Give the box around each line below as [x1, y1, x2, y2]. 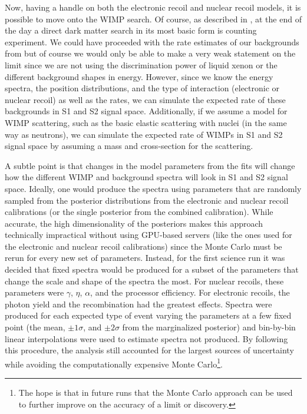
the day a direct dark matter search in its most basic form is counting [5, 24, 257, 37]
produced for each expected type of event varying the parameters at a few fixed [5, 309, 292, 322]
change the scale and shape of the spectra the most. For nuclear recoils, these [5, 274, 284, 287]
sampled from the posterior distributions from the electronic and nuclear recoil [5, 194, 289, 206]
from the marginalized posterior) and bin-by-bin [122, 321, 296, 333]
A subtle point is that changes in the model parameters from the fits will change [5, 159, 295, 171]
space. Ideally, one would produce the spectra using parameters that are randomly [5, 182, 302, 194]
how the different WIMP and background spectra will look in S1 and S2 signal [5, 171, 288, 183]
